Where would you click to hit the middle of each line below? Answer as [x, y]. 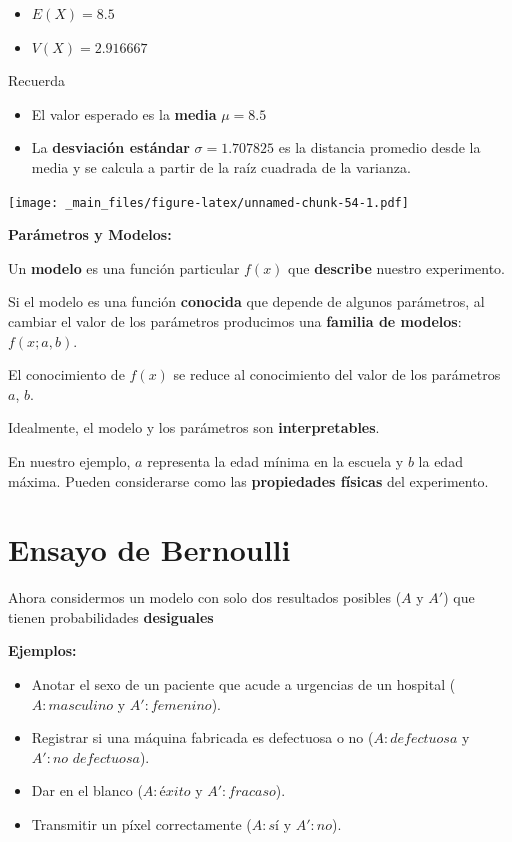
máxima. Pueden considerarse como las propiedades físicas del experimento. [248, 480]
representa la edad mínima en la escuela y [275, 460]
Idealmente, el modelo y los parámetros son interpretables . [194, 427]
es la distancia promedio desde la [379, 147]
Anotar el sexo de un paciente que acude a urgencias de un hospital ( [243, 684]
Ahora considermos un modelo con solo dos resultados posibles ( [205, 597]
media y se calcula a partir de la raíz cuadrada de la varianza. [221, 166]
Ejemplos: [42, 650]
